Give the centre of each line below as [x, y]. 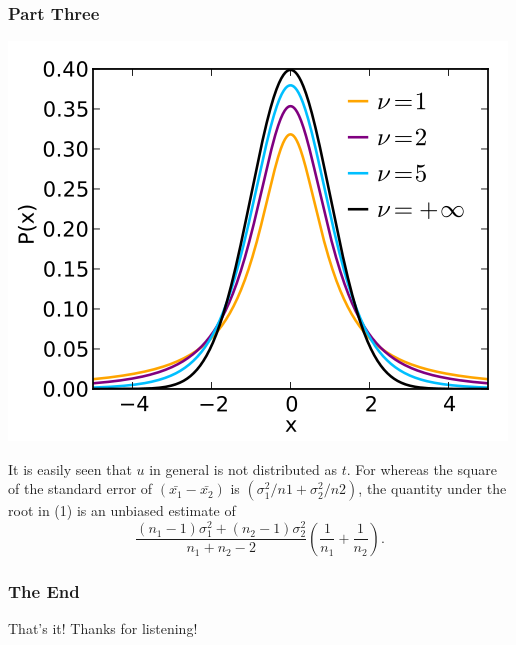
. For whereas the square [421, 468]
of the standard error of [80, 488]
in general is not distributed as [243, 468]
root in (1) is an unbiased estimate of [122, 510]
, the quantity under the [432, 488]
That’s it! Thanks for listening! [103, 627]
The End [44, 590]
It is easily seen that [70, 468]
